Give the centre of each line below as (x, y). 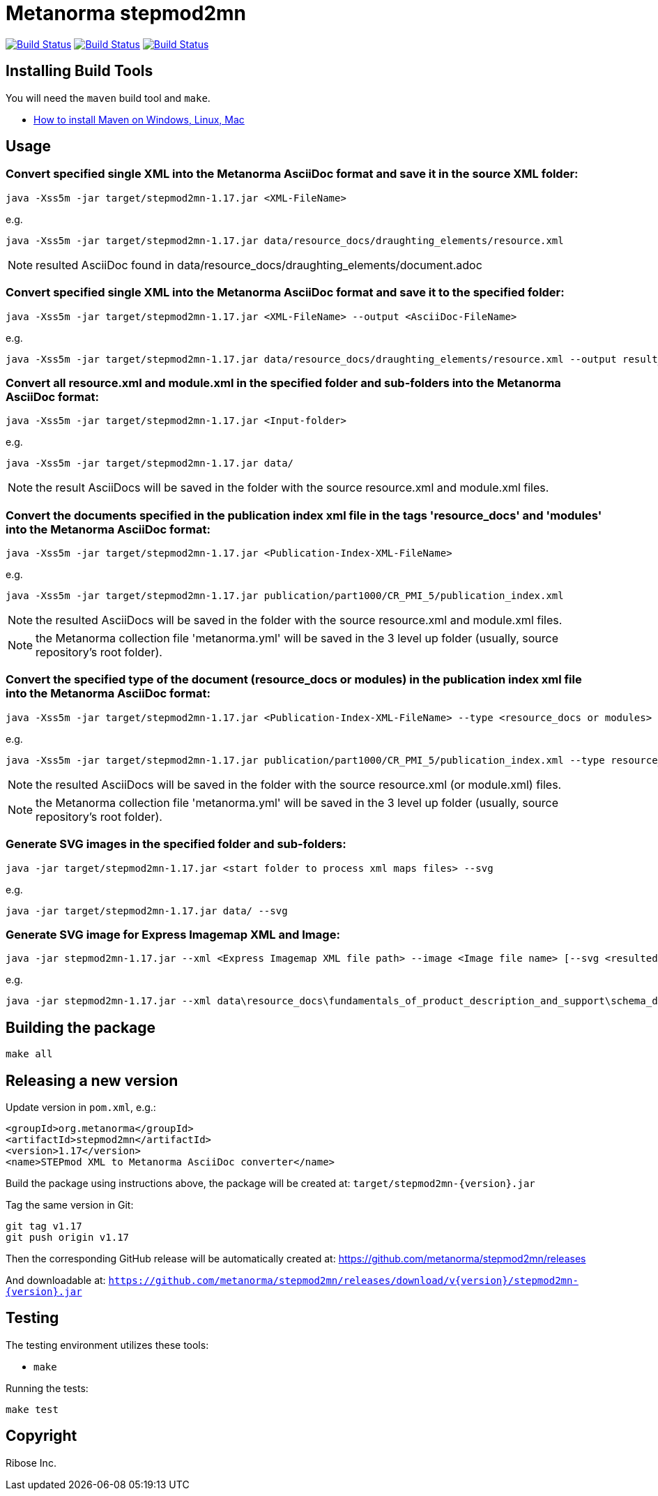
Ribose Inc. (31, 1463)
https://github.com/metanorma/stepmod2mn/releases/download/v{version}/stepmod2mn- (343, 1280)
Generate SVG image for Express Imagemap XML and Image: (173, 934)
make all (29, 1054)
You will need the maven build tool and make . (108, 98)
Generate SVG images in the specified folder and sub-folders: (176, 844)
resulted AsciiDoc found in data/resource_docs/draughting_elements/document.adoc (259, 265)
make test (32, 1409)
